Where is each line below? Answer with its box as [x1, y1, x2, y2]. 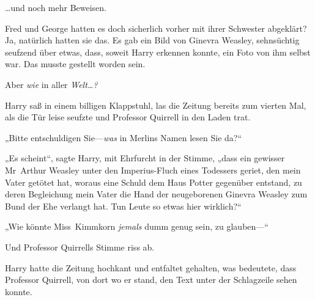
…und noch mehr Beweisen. [5, 1, 107, 13]
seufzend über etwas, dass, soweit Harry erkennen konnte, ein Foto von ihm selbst [5, 45, 311, 58]
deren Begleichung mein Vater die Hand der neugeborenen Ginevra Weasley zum [5, 188, 308, 200]
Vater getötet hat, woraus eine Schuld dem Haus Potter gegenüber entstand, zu [5, 175, 302, 188]
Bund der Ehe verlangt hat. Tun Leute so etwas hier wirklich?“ [5, 199, 242, 212]
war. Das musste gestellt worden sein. [5, 57, 146, 70]
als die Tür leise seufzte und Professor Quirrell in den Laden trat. [5, 111, 251, 123]
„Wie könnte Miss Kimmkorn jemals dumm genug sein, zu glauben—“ [5, 220, 269, 233]
